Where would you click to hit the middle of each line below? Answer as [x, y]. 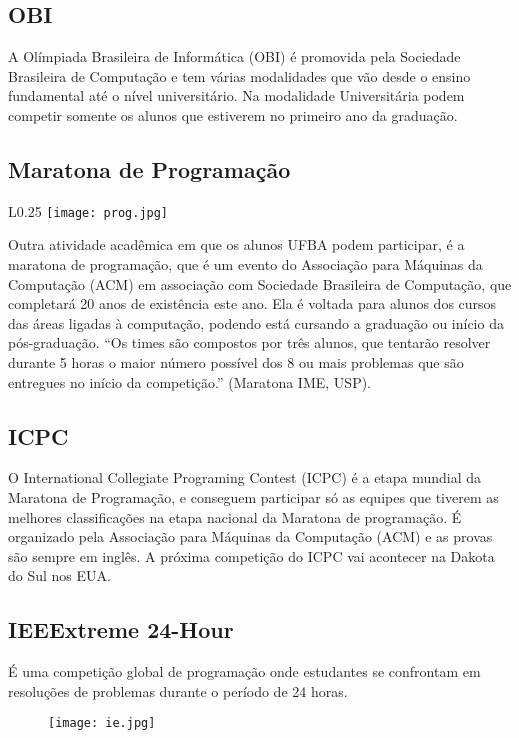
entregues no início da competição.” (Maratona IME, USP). [190, 381]
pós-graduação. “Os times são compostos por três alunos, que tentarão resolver [249, 342]
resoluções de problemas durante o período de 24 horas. [178, 690]
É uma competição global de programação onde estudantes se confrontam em [244, 671]
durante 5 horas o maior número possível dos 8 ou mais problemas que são [236, 362]
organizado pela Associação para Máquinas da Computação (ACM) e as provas [250, 536]
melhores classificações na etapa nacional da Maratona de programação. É [235, 516]
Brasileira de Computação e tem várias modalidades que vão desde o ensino [239, 75]
